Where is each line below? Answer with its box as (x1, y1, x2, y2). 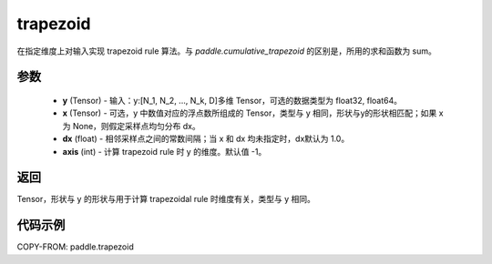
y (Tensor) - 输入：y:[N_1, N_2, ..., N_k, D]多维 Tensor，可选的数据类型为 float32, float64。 (62, 95, 403, 106)
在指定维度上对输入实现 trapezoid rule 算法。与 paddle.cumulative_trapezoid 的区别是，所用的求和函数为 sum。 (16, 46, 437, 56)
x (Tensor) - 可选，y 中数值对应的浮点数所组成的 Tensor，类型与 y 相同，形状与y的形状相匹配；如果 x (62, 107, 444, 118)
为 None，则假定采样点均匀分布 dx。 (62, 120, 200, 131)
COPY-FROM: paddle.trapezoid (16, 241, 134, 252)
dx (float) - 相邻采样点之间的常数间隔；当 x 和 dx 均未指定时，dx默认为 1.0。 (62, 133, 350, 145)
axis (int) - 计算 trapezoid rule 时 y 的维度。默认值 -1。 (62, 146, 267, 157)
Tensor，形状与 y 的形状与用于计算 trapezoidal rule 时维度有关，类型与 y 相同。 (16, 194, 316, 205)
